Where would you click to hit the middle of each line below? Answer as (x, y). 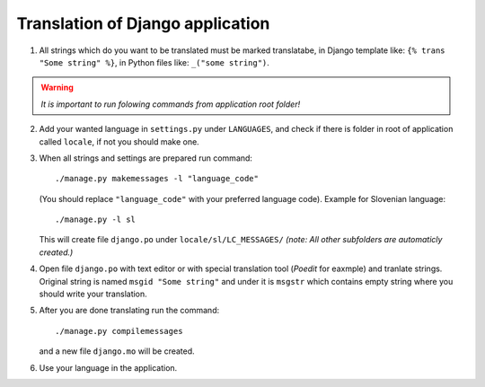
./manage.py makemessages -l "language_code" (157, 179)
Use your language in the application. (108, 367)
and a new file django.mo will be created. (117, 351)
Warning (57, 88)
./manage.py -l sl (96, 220)
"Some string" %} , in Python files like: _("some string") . (154, 62)
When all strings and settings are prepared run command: (146, 158)
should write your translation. (93, 294)
